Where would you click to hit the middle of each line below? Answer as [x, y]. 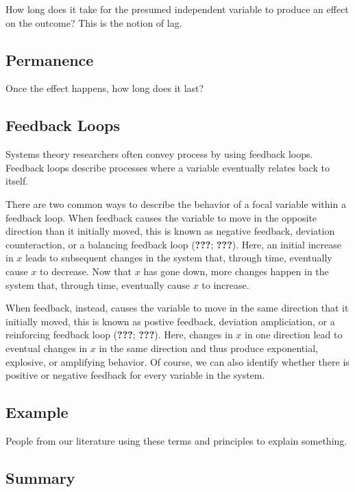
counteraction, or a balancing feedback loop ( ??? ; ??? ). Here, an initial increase [174, 244]
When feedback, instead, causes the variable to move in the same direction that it [177, 308]
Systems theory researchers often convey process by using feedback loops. [159, 154]
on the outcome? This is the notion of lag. [94, 22]
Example [37, 412]
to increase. [225, 284]
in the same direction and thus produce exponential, [208, 348]
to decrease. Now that [86, 271]
